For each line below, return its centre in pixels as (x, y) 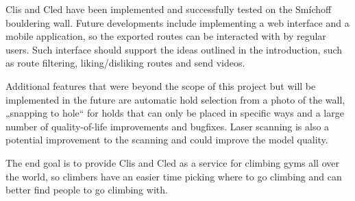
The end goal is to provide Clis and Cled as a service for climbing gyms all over (172, 162)
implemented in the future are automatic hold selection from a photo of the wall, (175, 99)
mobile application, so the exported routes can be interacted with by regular (166, 36)
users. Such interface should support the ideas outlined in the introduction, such (174, 49)
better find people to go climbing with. (87, 190)
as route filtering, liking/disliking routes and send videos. (125, 63)
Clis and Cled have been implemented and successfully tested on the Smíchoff (169, 9)
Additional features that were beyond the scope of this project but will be (161, 85)
